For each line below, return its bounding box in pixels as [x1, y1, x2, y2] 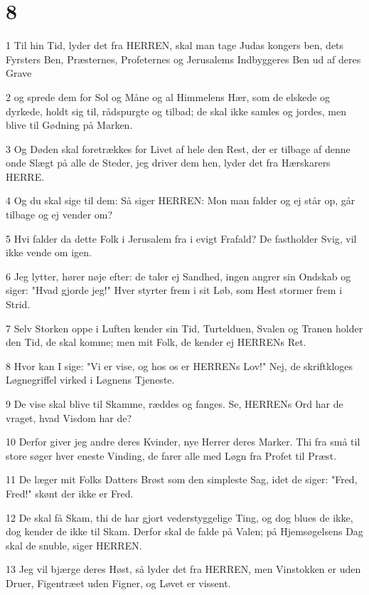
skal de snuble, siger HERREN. [6, 537, 142, 552]
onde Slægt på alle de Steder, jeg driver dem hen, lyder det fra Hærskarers [6, 155, 331, 170]
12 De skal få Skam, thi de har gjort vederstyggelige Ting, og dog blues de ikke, [6, 510, 353, 525]
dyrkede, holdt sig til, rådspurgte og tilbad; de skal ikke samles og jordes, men [6, 103, 346, 118]
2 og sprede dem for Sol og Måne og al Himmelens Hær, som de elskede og [6, 89, 331, 104]
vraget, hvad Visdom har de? [6, 410, 132, 425]
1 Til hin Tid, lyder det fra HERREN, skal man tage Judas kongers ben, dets [6, 38, 344, 53]
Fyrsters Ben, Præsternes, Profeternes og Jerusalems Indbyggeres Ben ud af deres [6, 51, 361, 66]
